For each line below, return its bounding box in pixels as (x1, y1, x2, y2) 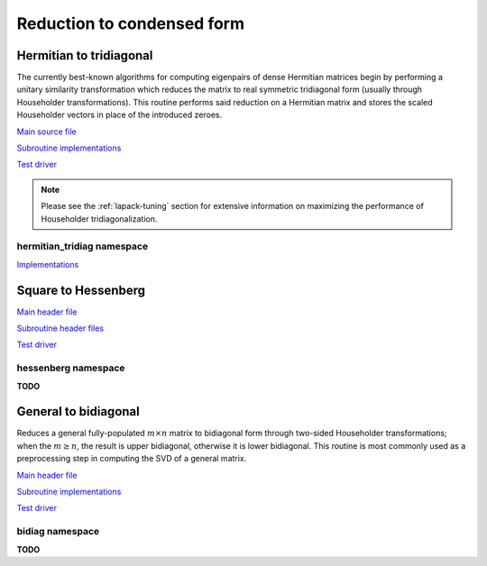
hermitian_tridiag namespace (16, 240, 149, 252)
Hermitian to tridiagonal (16, 48, 153, 63)
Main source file (16, 126, 77, 137)
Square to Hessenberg (16, 282, 146, 297)
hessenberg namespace (16, 361, 125, 374)
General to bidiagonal (16, 404, 140, 419)
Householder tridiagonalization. (41, 213, 158, 224)
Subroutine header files (16, 323, 104, 333)
